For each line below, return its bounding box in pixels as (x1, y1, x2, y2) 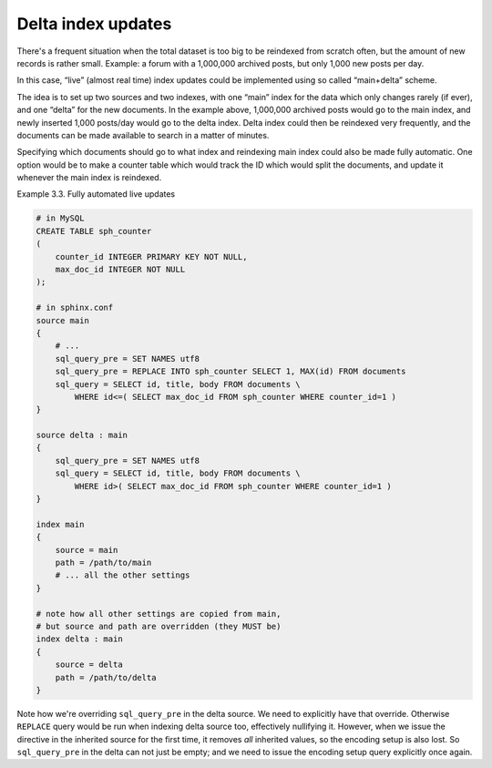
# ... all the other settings (55, 570, 190, 580)
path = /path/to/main (55, 557, 152, 568)
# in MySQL (36, 213, 85, 223)
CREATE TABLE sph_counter (36, 226, 152, 236)
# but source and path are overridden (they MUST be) (36, 620, 282, 631)
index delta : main (36, 634, 123, 644)
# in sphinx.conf (36, 302, 114, 313)
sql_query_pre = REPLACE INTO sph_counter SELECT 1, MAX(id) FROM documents (55, 366, 406, 377)
